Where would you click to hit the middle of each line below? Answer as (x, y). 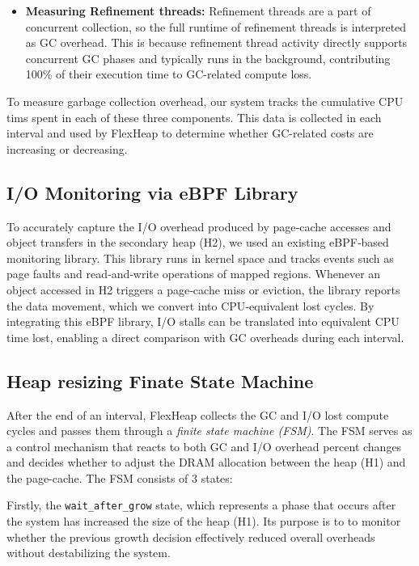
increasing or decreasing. (67, 148)
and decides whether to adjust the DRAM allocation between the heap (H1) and (206, 462)
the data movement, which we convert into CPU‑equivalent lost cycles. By (190, 305)
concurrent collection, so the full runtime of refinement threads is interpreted (216, 26)
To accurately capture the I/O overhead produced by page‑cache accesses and (199, 226)
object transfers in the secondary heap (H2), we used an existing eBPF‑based (198, 242)
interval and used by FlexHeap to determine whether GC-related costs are (190, 133)
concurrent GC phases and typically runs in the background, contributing (208, 58)
